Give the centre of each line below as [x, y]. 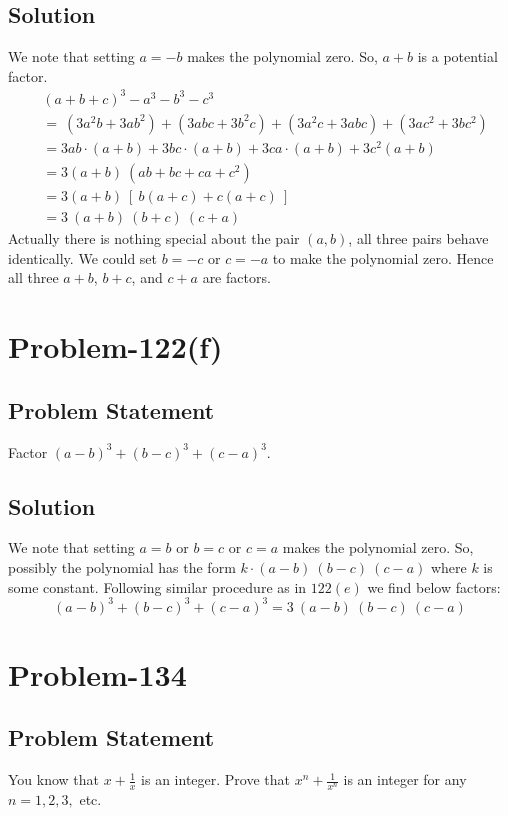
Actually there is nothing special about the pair [154, 238]
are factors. [236, 277]
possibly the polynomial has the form [122, 566]
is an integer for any [405, 779]
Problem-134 [97, 673]
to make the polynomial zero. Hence [383, 257]
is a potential [457, 56]
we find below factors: [434, 586]
